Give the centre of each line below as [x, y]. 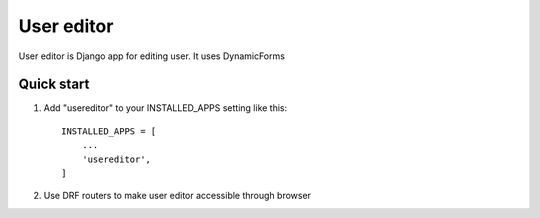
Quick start [54, 84]
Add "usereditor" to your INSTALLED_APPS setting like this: [165, 108]
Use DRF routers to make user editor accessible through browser [177, 196]
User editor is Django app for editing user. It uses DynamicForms [151, 56]
